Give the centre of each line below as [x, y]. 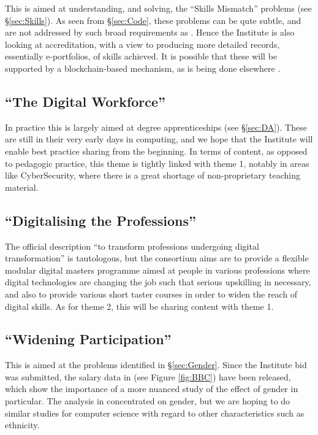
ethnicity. [22, 425]
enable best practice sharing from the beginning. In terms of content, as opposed [156, 151]
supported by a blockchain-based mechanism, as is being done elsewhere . [143, 68]
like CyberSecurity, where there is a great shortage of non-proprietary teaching [153, 175]
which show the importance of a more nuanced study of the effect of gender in [152, 389]
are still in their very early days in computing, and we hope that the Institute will [159, 139]
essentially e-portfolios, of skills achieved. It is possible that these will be [141, 56]
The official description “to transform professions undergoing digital [132, 246]
